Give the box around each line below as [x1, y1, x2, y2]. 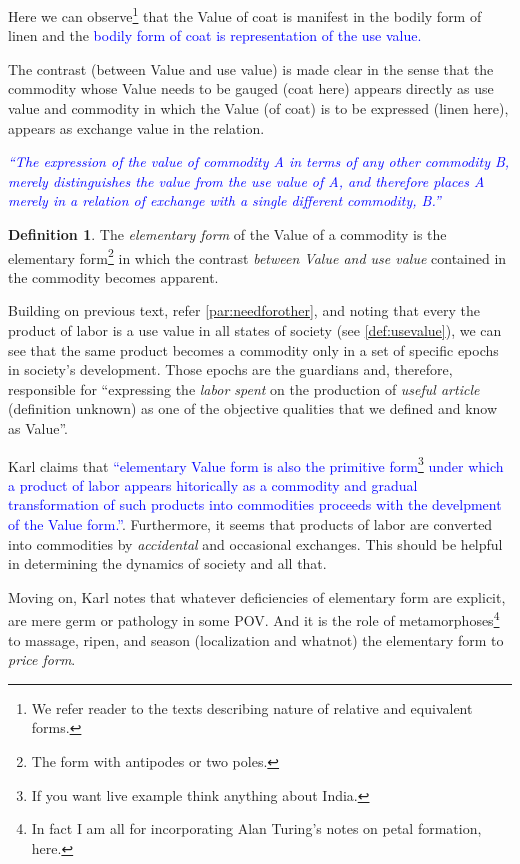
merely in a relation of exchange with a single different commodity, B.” [8, 190, 441, 211]
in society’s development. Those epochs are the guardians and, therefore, [8, 359, 453, 380]
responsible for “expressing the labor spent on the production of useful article [8, 378, 480, 399]
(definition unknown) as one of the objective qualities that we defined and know [8, 398, 498, 419]
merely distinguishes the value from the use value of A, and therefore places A [8, 170, 485, 191]
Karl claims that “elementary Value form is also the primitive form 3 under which [8, 452, 504, 476]
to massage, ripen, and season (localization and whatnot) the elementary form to [8, 629, 504, 650]
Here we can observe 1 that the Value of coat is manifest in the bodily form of [8, 3, 482, 26]
